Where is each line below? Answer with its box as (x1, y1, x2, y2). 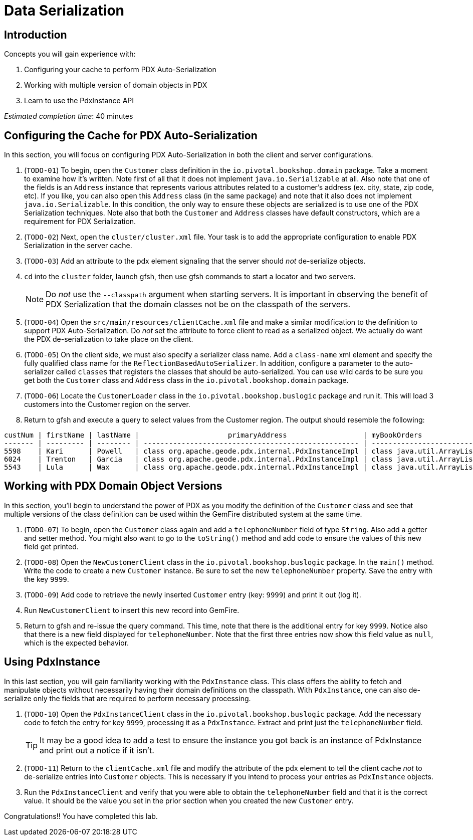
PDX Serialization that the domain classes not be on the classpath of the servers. (46, 299, 351, 310)
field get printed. (24, 542, 79, 551)
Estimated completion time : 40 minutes (4, 112, 133, 121)
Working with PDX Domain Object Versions (4, 480, 222, 493)
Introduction (4, 28, 67, 41)
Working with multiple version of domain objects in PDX (24, 81, 207, 90)
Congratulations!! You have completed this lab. (4, 811, 158, 820)
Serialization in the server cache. (24, 241, 132, 250)
